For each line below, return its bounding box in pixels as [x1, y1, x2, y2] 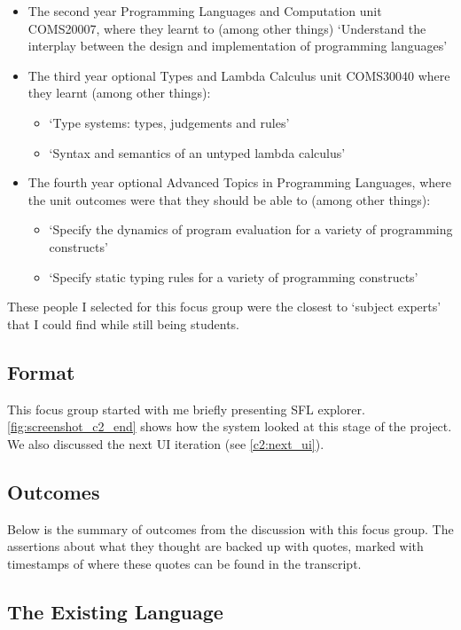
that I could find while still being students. [7, 314, 239, 333]
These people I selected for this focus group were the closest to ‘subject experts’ [7, 297, 441, 316]
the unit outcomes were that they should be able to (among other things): [27, 190, 431, 209]
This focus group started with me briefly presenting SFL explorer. [7, 399, 365, 418]
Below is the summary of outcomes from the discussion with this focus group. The [7, 519, 454, 538]
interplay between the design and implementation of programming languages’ [27, 36, 448, 55]
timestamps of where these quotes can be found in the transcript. [7, 554, 362, 572]
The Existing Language [7, 597, 223, 625]
